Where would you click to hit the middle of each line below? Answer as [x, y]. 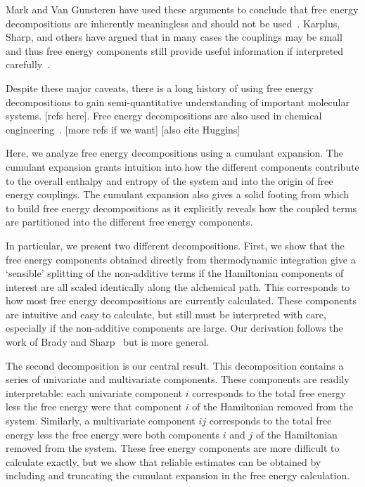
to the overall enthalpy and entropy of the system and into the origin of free [169, 180]
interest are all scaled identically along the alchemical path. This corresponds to [178, 286]
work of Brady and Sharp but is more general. [108, 342]
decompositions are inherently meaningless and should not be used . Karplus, [173, 23]
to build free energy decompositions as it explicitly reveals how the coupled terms [181, 208]
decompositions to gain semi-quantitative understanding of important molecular [178, 102]
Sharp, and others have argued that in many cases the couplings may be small [174, 37]
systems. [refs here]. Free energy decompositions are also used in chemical [164, 116]
